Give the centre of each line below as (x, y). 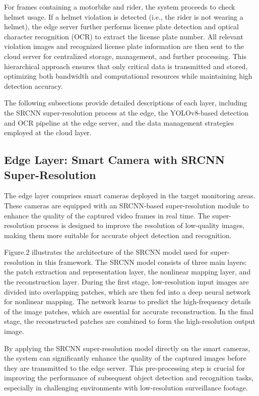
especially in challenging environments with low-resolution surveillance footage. (126, 387)
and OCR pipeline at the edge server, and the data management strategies (119, 122)
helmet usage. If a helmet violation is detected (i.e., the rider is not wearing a (124, 16)
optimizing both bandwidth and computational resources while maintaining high (128, 76)
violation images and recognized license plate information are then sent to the (124, 46)
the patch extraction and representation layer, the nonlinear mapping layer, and (127, 272)
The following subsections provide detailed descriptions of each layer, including (126, 103)
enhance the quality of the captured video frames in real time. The (107, 215)
